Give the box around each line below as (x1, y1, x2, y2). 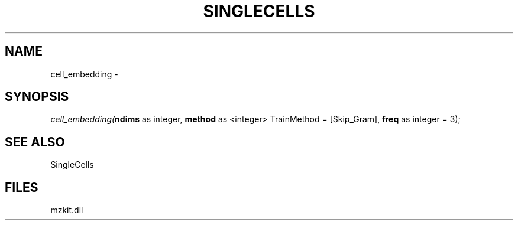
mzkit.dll (50, 205, 83, 216)
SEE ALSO (5, 134, 65, 149)
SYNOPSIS (5, 89, 69, 105)
